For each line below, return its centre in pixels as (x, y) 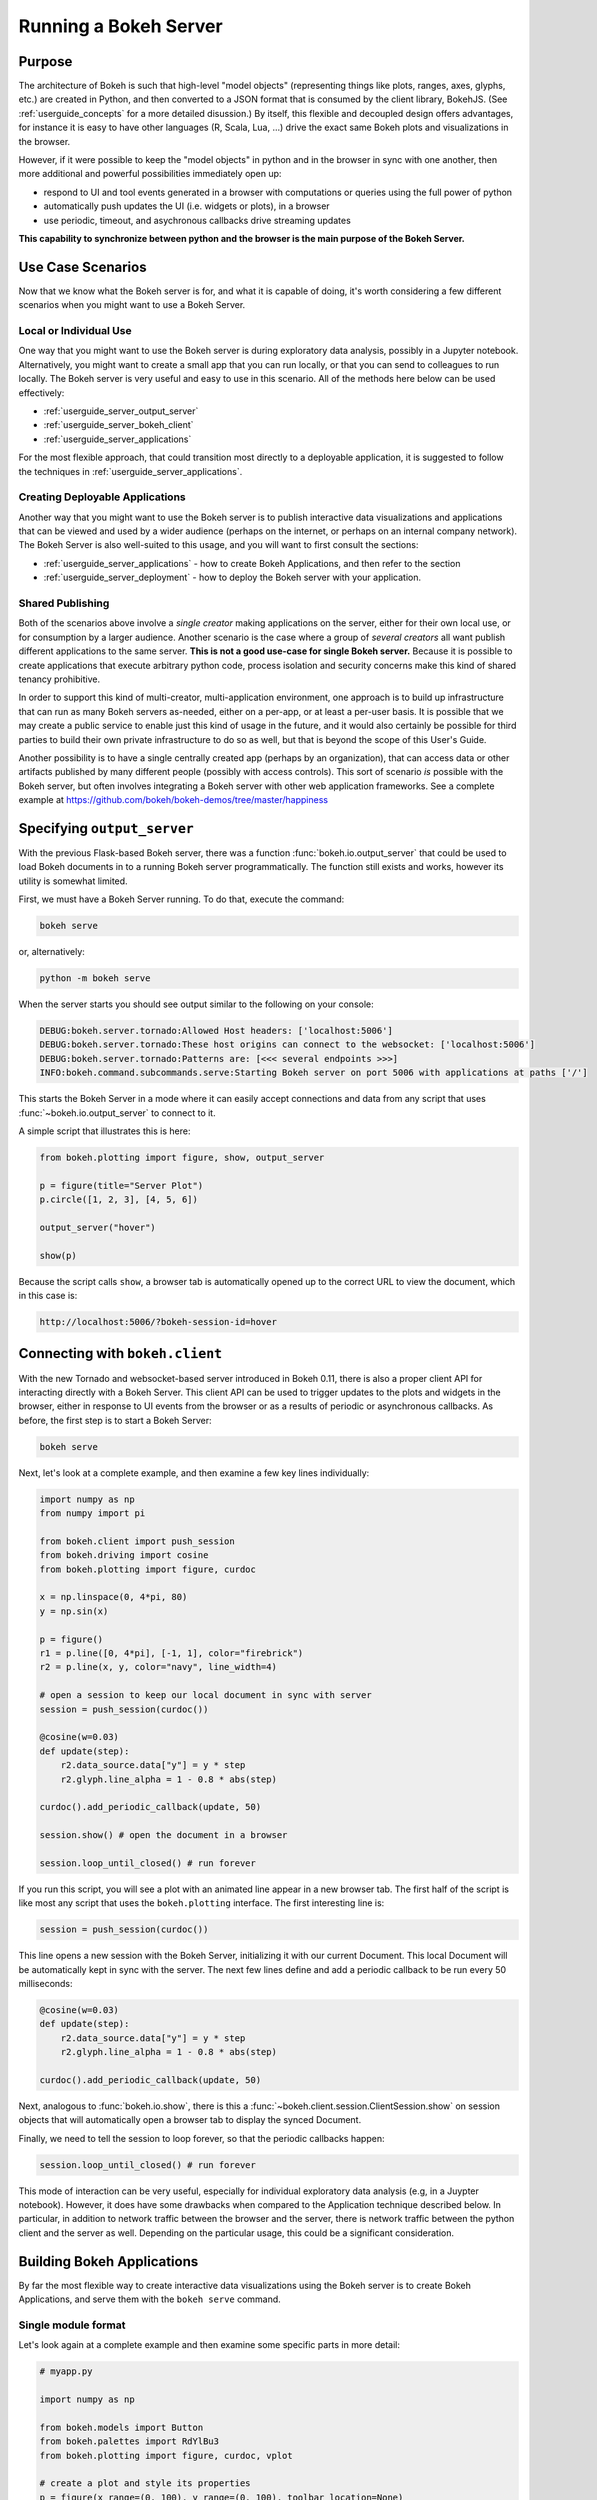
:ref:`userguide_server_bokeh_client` (118, 425)
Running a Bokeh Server (121, 26)
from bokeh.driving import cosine (124, 1555)
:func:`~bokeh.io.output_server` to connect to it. (117, 1112)
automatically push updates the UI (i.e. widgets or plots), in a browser (186, 206)
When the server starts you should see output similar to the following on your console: (196, 1004)
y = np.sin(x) (74, 1611)
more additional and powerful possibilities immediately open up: (150, 174)
